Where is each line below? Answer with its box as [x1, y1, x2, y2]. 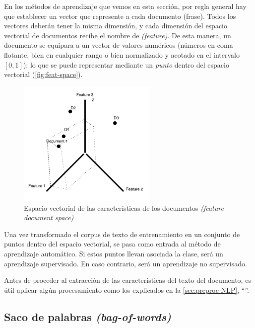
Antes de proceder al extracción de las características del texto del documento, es [4, 275, 251, 285]
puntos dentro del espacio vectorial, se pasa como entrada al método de [4, 239, 221, 249]
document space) [24, 212, 74, 223]
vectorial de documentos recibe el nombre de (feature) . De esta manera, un [4, 30, 231, 40]
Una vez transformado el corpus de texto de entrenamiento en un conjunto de [4, 229, 240, 239]
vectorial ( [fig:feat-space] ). [4, 69, 83, 80]
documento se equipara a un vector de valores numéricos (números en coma [4, 40, 233, 50]
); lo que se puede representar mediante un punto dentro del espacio [23, 59, 229, 70]
